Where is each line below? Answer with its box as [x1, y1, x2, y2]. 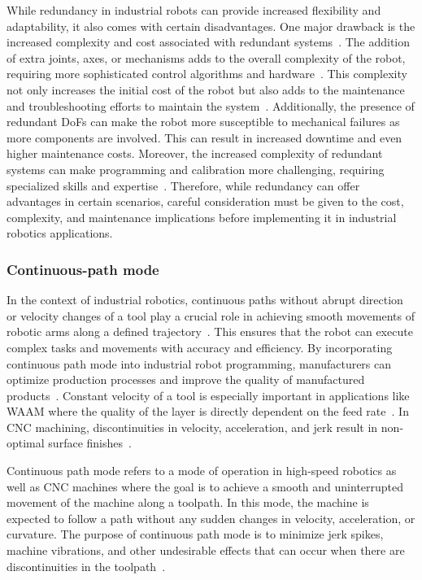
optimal [7, 434, 45, 451]
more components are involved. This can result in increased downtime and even [7, 129, 402, 146]
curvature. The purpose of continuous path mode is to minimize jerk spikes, [7, 525, 384, 543]
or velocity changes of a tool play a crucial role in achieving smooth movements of [7, 307, 415, 324]
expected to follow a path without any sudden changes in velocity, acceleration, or [7, 509, 415, 526]
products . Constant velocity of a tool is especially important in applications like [7, 386, 410, 403]
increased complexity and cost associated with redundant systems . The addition [7, 33, 411, 50]
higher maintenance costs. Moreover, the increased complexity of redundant [7, 145, 383, 162]
